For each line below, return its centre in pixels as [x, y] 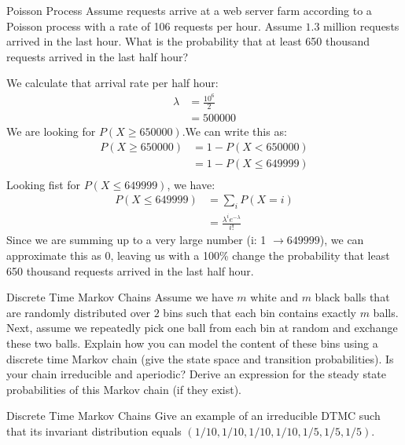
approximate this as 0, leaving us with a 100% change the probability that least [198, 255]
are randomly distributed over [79, 312]
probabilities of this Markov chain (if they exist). [124, 389]
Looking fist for [44, 184]
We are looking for [51, 131]
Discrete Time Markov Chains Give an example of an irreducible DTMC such [193, 416]
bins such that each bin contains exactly [260, 312]
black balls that [352, 297]
